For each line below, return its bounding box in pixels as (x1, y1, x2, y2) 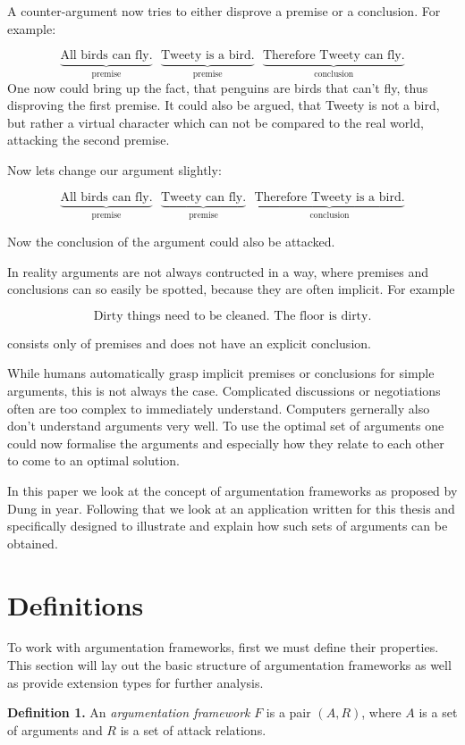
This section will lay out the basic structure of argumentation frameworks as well (7, 656, 452, 674)
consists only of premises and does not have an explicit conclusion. (7, 333, 371, 352)
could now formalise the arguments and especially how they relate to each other (7, 433, 444, 452)
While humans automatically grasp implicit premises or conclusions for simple (7, 364, 435, 382)
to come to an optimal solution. (7, 451, 180, 470)
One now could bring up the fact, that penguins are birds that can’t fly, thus (7, 78, 428, 96)
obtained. (7, 533, 58, 552)
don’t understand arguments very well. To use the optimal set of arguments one (7, 416, 444, 435)
